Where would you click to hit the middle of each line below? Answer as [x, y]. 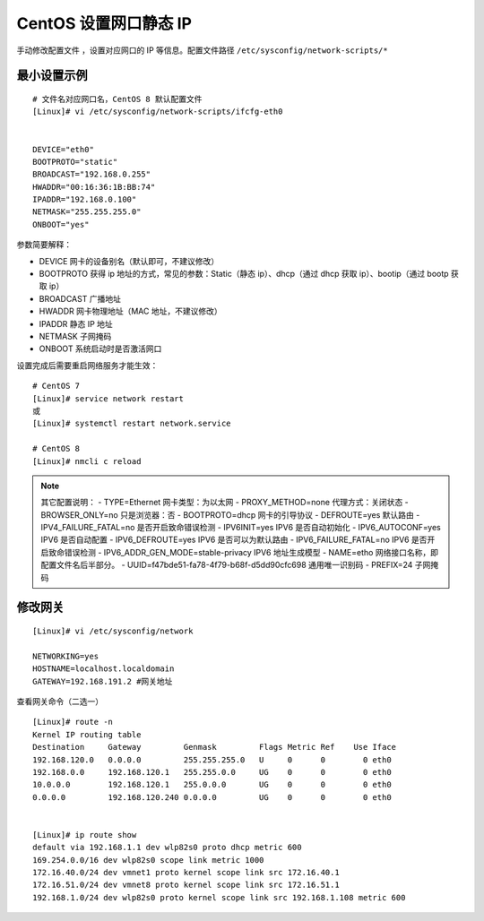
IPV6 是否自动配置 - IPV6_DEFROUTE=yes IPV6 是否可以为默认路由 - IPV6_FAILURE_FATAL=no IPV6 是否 [234, 540]
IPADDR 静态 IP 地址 [76, 323]
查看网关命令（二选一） [60, 701]
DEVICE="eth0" [63, 149]
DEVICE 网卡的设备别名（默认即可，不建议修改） [129, 261]
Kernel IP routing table [87, 734]
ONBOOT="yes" [61, 224]
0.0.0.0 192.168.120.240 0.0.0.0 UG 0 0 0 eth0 [212, 797]
